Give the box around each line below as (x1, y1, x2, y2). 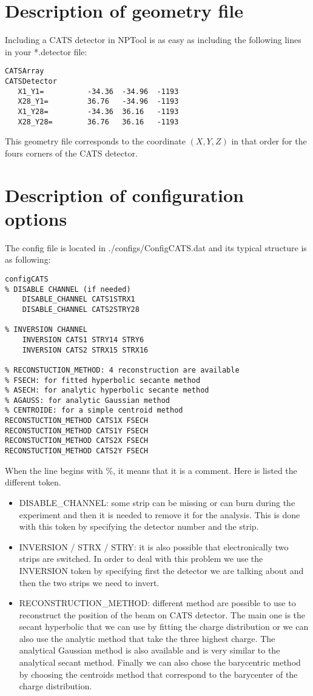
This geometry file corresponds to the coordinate (5, 135, 186, 147)
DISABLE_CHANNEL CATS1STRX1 (22, 295, 135, 304)
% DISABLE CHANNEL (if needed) (5, 285, 131, 294)
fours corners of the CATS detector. (5, 146, 138, 159)
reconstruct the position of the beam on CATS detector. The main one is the (19, 608, 306, 621)
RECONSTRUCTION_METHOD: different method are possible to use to (19, 596, 296, 609)
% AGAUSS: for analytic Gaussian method (5, 396, 170, 405)
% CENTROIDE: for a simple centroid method (5, 406, 183, 415)
